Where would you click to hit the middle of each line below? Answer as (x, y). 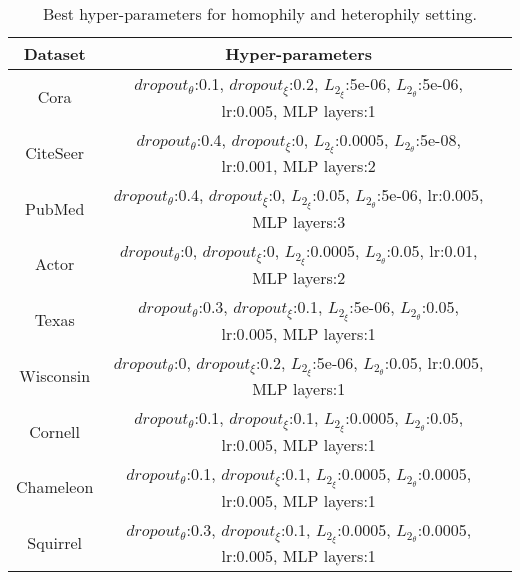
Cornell (55, 431)
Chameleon (55, 487)
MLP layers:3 (299, 222)
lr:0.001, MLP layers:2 (298, 166)
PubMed (54, 208)
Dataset (54, 53)
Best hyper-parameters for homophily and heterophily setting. (260, 13)
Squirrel (55, 542)
